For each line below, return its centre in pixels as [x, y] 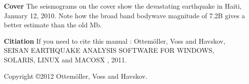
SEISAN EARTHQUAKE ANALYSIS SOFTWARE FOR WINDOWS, [109, 50]
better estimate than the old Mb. [53, 25]
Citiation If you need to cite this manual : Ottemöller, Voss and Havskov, [115, 41]
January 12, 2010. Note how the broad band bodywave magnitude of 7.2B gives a [124, 15]
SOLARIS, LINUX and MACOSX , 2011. [66, 59]
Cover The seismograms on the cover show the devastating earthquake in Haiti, [123, 6]
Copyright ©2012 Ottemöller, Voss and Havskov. [76, 76]
